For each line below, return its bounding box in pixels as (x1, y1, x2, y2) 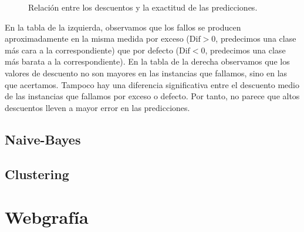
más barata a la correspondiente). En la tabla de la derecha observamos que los (5, 55, 290, 68)
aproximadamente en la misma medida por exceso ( (5, 32, 190, 45)
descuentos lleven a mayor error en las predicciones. (5, 101, 190, 113)
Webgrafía (5, 205, 89, 229)
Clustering (5, 164, 69, 183)
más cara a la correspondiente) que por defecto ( (5, 43, 180, 56)
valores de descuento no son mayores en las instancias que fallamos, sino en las (5, 66, 288, 79)
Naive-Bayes (5, 130, 81, 148)
